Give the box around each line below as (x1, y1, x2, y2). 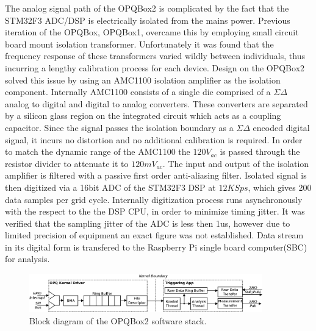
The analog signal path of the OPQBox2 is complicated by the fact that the (5, 2, 289, 14)
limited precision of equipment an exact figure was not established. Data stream (5, 229, 304, 241)
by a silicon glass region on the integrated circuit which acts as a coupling (5, 109, 281, 122)
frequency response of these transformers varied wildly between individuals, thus (5, 49, 305, 62)
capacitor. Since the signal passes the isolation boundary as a (5, 121, 234, 133)
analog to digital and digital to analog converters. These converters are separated (5, 97, 308, 110)
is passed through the (220, 145, 300, 158)
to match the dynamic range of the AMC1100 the (5, 145, 190, 158)
